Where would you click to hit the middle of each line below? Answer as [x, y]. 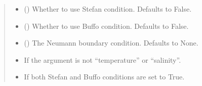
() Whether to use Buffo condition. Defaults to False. [106, 26]
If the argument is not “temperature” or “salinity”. [103, 59]
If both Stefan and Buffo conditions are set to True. [104, 77]
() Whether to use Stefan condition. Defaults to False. [108, 9]
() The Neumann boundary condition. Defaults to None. [111, 43]
